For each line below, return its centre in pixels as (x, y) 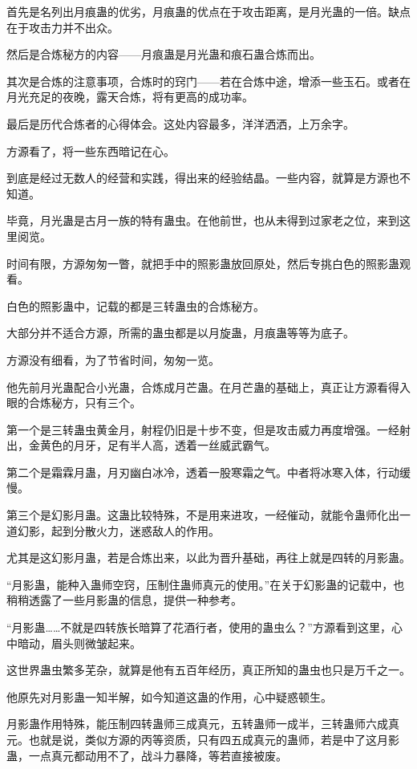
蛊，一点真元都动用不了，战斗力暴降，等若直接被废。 (147, 755)
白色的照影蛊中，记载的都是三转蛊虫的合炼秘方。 (136, 305)
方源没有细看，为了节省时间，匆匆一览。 (113, 359)
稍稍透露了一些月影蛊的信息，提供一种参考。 (124, 600)
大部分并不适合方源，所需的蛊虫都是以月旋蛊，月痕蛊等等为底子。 (180, 333)
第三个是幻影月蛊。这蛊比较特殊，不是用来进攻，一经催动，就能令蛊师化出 (203, 515)
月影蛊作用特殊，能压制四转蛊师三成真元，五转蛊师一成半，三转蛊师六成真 (203, 724)
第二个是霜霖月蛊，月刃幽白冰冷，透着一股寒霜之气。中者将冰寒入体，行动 (203, 472)
